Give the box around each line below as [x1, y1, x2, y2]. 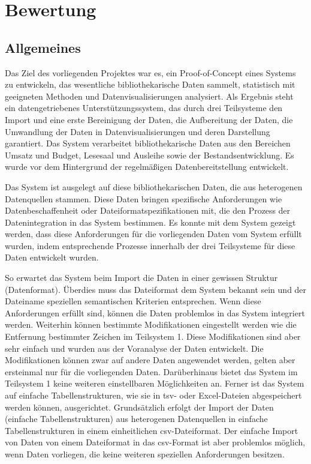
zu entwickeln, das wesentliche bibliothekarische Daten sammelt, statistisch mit [5, 78, 295, 91]
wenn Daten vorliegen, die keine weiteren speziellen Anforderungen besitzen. [5, 447, 285, 460]
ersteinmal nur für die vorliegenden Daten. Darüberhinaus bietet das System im [5, 365, 298, 378]
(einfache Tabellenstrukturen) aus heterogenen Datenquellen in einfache [5, 412, 268, 425]
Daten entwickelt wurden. [5, 251, 99, 264]
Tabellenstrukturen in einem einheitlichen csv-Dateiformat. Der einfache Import [5, 424, 298, 436]
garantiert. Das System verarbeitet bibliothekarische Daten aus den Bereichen [5, 137, 291, 149]
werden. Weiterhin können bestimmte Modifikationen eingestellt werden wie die [5, 318, 297, 331]
